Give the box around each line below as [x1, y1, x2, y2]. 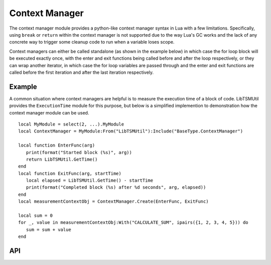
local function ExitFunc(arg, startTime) [18, 171, 121, 176]
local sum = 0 [18, 213, 53, 218]
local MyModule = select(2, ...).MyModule [18, 121, 124, 127]
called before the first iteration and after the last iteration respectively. [9, 69, 154, 75]
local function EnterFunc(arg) [18, 143, 95, 148]
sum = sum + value [26, 226, 71, 232]
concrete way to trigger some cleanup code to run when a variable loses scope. [9, 39, 175, 45]
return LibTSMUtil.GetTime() [26, 156, 98, 162]
